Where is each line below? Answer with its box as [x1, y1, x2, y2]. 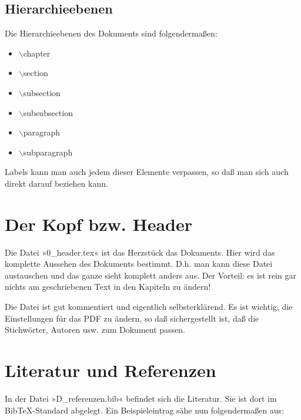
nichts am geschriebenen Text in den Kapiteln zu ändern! [5, 280, 211, 293]
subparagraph [23, 145, 73, 158]
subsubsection [23, 106, 73, 118]
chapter [23, 47, 51, 59]
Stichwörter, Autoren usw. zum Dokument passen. [5, 323, 185, 336]
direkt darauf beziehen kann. [5, 177, 108, 189]
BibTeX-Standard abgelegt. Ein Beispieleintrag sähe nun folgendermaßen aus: [5, 404, 285, 416]
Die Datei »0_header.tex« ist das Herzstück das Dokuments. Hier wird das [5, 246, 275, 258]
